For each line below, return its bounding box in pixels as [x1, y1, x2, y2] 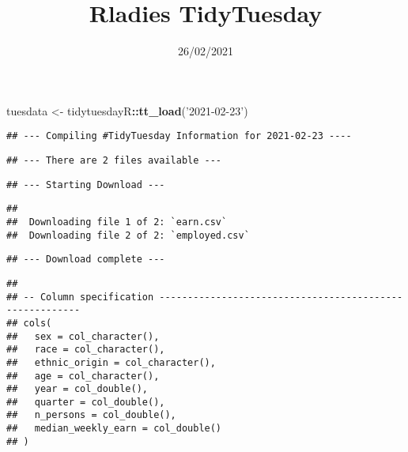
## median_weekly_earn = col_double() [6, 423, 222, 435]
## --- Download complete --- [6, 254, 165, 266]
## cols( [6, 317, 52, 329]
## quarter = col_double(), [6, 396, 165, 408]
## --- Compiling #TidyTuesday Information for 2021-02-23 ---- [6, 130, 352, 142]
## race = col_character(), [6, 344, 165, 356]
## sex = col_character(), [6, 330, 160, 342]
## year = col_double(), [6, 383, 148, 395]
